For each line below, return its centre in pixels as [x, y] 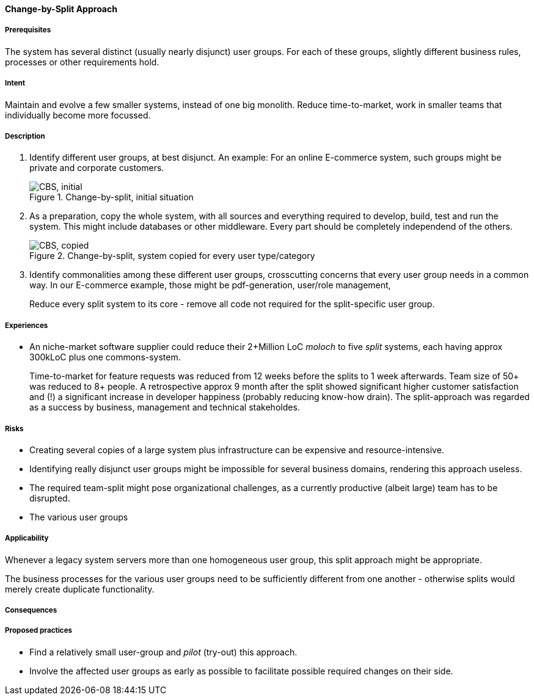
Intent [15, 83]
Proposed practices [39, 631]
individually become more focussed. [78, 115]
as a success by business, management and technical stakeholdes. [165, 407]
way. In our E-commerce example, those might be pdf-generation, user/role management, [210, 285]
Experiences [27, 325]
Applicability [27, 538]
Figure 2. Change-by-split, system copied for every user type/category [172, 256]
